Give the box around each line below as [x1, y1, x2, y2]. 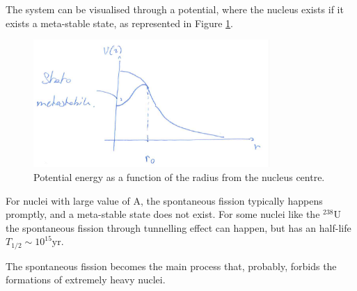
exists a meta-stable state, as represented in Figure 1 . [6, 15, 234, 30]
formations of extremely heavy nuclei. [6, 272, 166, 287]
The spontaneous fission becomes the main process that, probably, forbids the [6, 258, 337, 273]
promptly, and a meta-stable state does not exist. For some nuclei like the [6, 207, 320, 221]
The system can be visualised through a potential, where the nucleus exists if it [6, 2, 344, 16]
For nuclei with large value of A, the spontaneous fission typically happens [6, 193, 323, 207]
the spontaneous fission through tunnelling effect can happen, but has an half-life [6, 220, 351, 235]
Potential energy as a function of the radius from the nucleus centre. [33, 170, 325, 184]
